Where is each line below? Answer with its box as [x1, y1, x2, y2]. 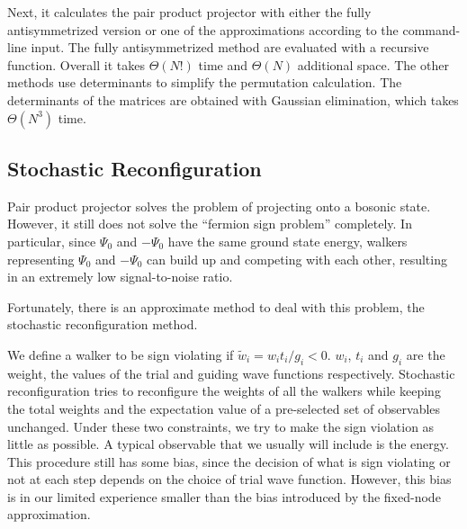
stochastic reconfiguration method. [7, 315, 198, 334]
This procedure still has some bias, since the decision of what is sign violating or [7, 452, 451, 471]
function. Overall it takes [7, 55, 145, 74]
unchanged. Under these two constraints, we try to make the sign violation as [7, 417, 435, 435]
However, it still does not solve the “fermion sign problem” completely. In [7, 214, 412, 233]
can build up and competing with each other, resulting [147, 249, 447, 268]
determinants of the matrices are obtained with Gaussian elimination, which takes [7, 90, 459, 109]
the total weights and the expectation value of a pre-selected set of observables [7, 399, 441, 417]
